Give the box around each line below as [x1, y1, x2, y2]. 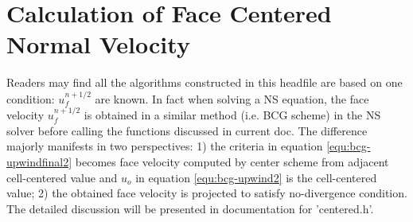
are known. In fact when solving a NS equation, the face [95, 90, 369, 107]
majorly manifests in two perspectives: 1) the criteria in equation [6, 138, 323, 154]
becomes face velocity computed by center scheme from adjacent [75, 153, 389, 169]
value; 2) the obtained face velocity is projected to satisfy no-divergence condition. [6, 185, 407, 201]
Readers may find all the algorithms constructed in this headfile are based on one [6, 74, 403, 91]
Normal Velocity [6, 28, 190, 60]
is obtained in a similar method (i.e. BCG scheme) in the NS [84, 107, 381, 123]
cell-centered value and [6, 169, 118, 185]
